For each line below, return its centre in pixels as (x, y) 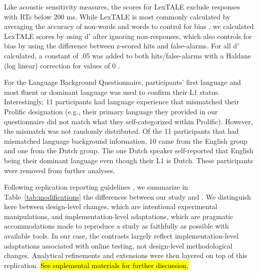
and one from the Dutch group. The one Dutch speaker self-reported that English (129, 150)
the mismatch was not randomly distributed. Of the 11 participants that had (122, 131)
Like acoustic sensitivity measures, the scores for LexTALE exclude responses (122, 6)
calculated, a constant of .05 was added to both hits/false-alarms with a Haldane (128, 55)
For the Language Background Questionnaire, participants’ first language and (123, 82)
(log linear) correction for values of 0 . (62, 65)
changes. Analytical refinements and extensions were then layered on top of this (126, 255)
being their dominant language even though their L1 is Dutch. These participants (129, 160)
